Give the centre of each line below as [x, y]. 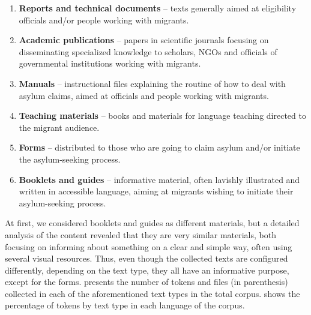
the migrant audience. [59, 127]
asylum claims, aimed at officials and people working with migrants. [144, 95]
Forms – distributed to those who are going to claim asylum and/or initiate [159, 147]
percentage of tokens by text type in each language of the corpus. [125, 305]
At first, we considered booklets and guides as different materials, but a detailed [152, 223]
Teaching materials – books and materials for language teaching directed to [162, 115]
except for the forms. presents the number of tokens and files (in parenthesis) [146, 282]
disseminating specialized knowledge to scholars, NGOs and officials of [148, 51]
